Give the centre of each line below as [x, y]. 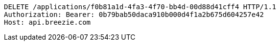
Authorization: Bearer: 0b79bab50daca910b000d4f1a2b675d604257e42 [134, 15]
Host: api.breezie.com [47, 22]
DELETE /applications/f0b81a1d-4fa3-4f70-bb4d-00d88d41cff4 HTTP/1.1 [140, 7]
